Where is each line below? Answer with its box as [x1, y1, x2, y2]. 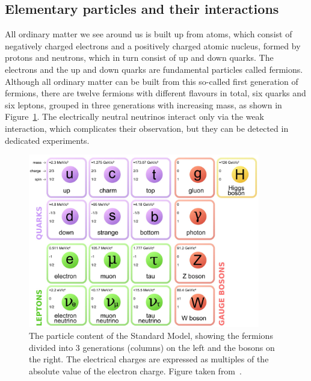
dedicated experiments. [5, 134, 90, 146]
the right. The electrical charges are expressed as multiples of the [29, 353, 269, 365]
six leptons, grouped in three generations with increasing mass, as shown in [5, 98, 282, 111]
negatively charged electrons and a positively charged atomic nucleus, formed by [5, 39, 301, 52]
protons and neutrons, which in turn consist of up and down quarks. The [5, 51, 274, 64]
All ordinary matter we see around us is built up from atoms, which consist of [5, 28, 292, 40]
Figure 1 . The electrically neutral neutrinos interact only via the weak [5, 110, 264, 123]
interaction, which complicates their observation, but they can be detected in [5, 122, 289, 134]
